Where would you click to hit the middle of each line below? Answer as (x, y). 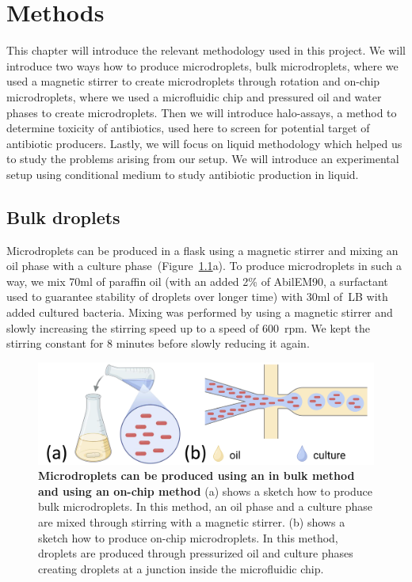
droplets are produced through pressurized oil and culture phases (196, 553)
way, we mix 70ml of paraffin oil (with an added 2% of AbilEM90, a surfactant (197, 281)
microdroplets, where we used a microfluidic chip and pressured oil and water (194, 96)
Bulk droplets (63, 217)
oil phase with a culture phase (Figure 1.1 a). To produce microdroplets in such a (204, 266)
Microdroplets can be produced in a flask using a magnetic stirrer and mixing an (202, 250)
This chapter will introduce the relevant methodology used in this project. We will (206, 50)
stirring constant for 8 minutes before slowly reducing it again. (158, 343)
